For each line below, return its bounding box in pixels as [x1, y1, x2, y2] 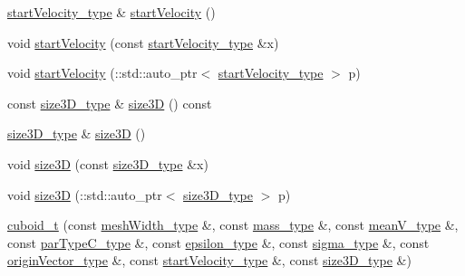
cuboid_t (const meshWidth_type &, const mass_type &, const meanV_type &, [7, 215, 459, 234]
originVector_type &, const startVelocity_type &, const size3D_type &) [7, 251, 412, 270]
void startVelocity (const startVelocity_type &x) [7, 33, 279, 52]
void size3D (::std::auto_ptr [7, 185, 162, 204]
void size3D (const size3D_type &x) [7, 154, 208, 173]
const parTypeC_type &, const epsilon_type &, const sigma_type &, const [7, 233, 430, 252]
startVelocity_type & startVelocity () [7, 3, 216, 21]
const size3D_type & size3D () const [7, 93, 212, 112]
